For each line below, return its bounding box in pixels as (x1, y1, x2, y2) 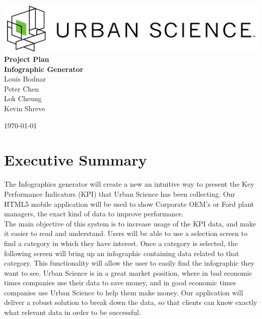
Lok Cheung (4, 93, 42, 104)
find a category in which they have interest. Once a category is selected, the (4, 237, 238, 248)
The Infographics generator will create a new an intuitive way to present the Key (4, 179, 254, 189)
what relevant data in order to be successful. (4, 307, 141, 317)
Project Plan (4, 54, 49, 64)
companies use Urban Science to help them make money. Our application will (4, 287, 243, 297)
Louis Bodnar (4, 73, 46, 84)
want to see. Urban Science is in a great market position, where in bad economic (4, 267, 252, 278)
